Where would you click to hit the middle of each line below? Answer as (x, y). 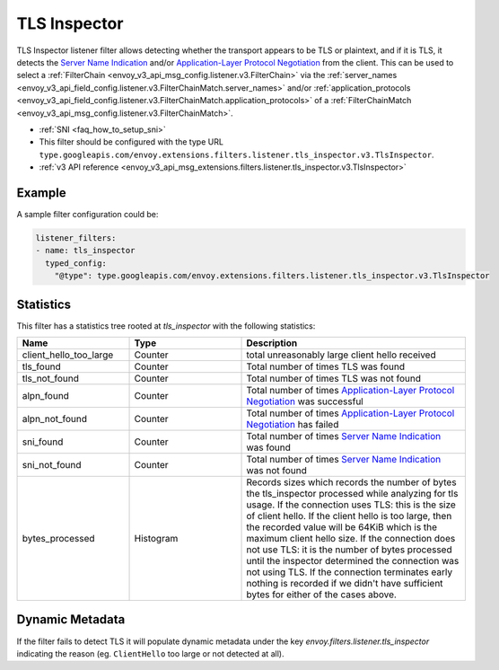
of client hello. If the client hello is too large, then (349, 516)
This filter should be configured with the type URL (131, 142)
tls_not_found (51, 379)
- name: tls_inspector (85, 251)
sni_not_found (52, 465)
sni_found (43, 442)
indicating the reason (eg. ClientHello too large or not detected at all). (150, 653)
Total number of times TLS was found (326, 366)
